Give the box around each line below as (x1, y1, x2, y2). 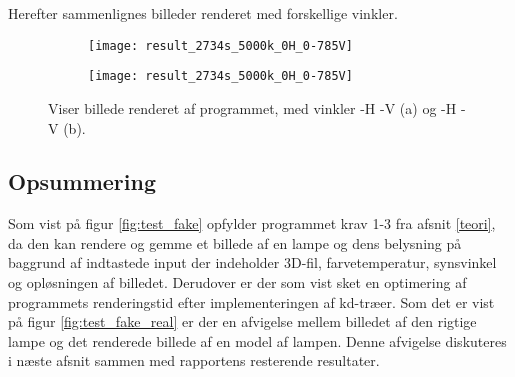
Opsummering (8, 166, 156, 197)
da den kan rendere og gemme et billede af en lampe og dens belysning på (8, 232, 462, 253)
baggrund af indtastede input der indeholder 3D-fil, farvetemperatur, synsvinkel (8, 252, 497, 273)
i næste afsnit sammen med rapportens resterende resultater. (8, 350, 380, 371)
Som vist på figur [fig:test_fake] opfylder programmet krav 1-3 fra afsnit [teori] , (8, 213, 496, 234)
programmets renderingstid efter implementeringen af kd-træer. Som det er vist (8, 291, 495, 312)
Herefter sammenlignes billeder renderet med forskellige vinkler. (8, 3, 398, 23)
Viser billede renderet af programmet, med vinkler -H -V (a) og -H (48, 97, 457, 118)
